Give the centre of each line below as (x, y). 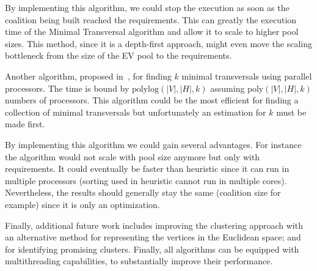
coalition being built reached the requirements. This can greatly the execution (151, 19)
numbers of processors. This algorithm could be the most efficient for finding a (152, 100)
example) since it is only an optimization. (82, 204)
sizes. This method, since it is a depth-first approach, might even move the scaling (159, 43)
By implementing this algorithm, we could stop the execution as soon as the (147, 7)
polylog (146, 89)
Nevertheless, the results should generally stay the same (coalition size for (143, 192)
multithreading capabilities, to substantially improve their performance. (139, 261)
